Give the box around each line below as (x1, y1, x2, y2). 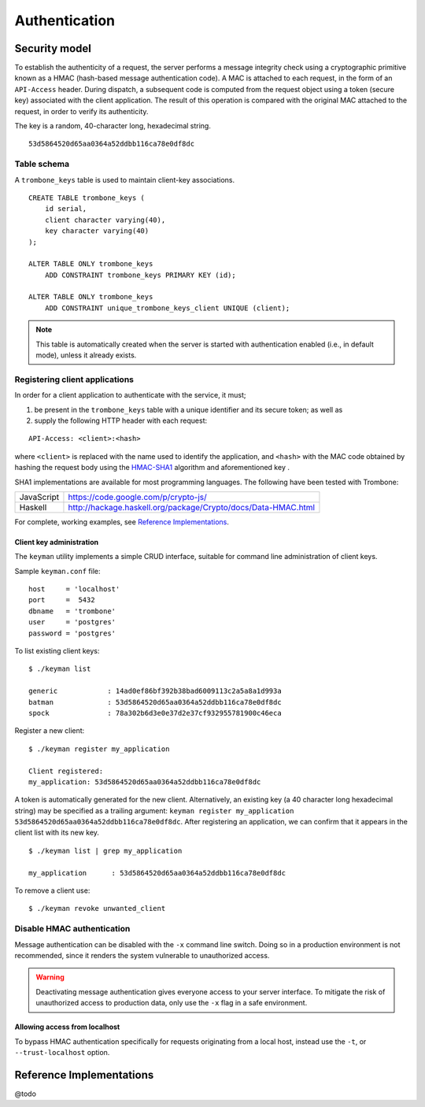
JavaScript (19, 491, 60, 502)
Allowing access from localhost (14, 1022, 120, 1031)
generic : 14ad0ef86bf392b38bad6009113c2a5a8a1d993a (28, 687, 283, 696)
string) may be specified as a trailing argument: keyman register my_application (14, 805, 294, 815)
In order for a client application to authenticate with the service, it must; (14, 391, 246, 400)
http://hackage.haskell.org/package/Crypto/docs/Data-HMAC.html (68, 502, 315, 513)
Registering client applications (14, 374, 134, 385)
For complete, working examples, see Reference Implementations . (14, 516, 230, 527)
